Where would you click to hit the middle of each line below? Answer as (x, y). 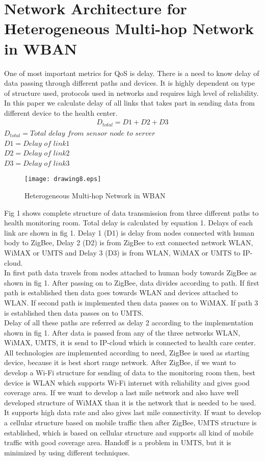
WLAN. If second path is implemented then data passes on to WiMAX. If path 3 (131, 302)
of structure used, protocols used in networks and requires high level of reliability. (131, 93)
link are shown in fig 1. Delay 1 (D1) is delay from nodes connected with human (129, 232)
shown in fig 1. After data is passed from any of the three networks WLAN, (122, 332)
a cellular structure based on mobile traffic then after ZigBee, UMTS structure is (130, 422)
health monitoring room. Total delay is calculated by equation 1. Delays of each (129, 223)
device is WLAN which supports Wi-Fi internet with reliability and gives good (127, 382)
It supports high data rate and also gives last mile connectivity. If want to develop (132, 412)
